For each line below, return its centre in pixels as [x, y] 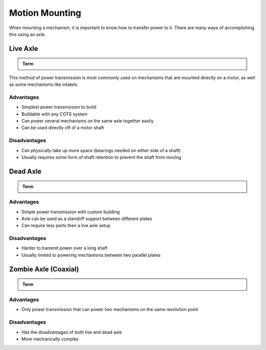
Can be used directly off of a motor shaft [63, 128]
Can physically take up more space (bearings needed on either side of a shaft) [101, 150]
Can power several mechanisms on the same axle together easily [87, 121]
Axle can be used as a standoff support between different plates [87, 218]
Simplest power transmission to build [59, 107]
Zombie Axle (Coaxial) [44, 269]
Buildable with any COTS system [55, 114]
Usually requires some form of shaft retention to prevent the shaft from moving [101, 157]
